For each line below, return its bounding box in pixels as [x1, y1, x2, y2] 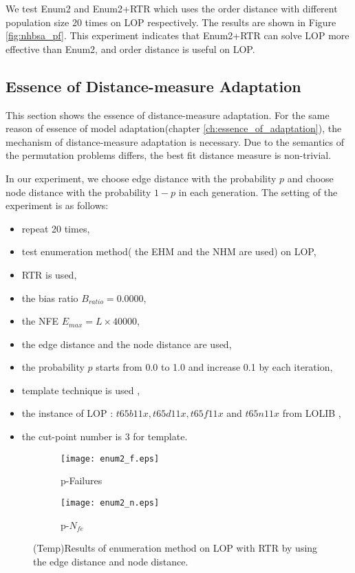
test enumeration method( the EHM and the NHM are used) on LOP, [21, 244, 316, 259]
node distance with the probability [6, 184, 151, 199]
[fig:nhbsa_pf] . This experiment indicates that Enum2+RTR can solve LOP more [6, 28, 349, 43]
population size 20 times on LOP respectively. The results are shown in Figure [6, 14, 336, 29]
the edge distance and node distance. [33, 554, 189, 568]
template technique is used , [21, 382, 140, 397]
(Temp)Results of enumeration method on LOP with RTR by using [33, 541, 318, 555]
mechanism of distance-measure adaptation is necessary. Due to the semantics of [6, 134, 344, 149]
